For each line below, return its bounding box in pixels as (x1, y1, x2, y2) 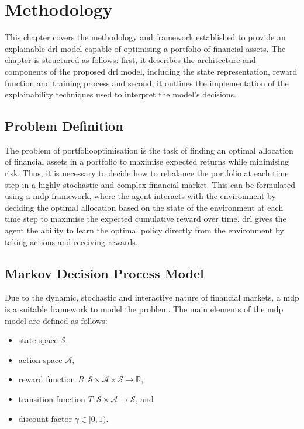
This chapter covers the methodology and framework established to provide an (5, 31, 286, 43)
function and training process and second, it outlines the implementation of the (5, 76, 289, 89)
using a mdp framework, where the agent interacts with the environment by (5, 190, 276, 202)
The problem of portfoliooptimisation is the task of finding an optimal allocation (5, 144, 293, 156)
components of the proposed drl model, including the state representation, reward (5, 65, 298, 77)
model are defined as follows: (5, 314, 108, 326)
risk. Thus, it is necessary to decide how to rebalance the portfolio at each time (5, 167, 289, 179)
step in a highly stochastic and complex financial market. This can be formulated (5, 178, 295, 190)
